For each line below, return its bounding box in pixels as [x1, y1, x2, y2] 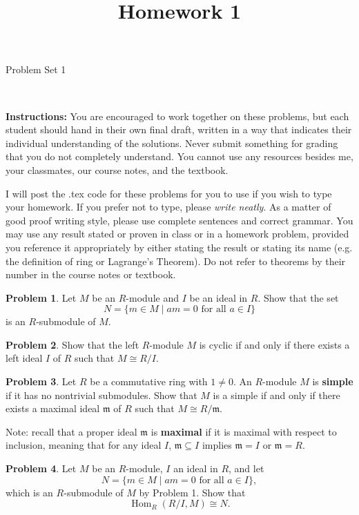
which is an [6, 485, 53, 499]
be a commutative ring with [90, 374, 208, 389]
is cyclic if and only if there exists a [199, 337, 350, 351]
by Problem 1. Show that [139, 485, 246, 499]
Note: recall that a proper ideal [6, 424, 137, 438]
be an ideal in [189, 290, 248, 304]
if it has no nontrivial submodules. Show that [6, 387, 197, 402]
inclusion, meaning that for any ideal [6, 438, 162, 452]
